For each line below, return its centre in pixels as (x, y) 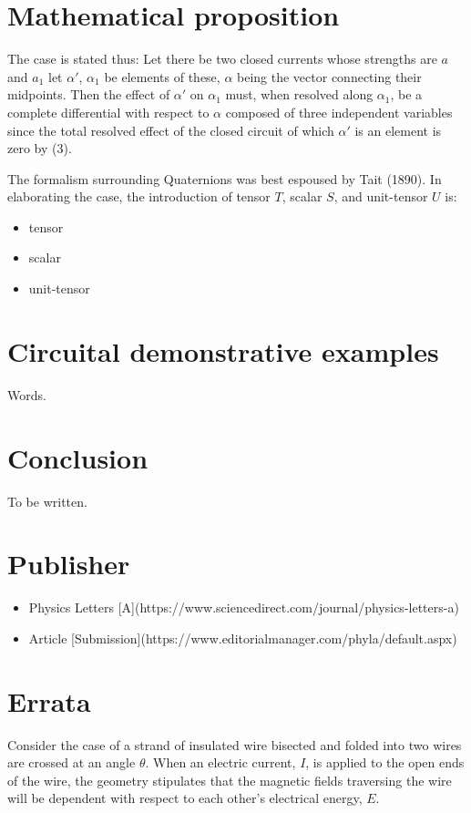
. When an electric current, (220, 762)
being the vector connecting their (329, 76)
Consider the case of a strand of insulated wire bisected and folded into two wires (235, 744)
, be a (406, 94)
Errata (49, 700)
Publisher (69, 564)
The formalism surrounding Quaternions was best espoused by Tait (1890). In (225, 178)
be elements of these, (162, 76)
